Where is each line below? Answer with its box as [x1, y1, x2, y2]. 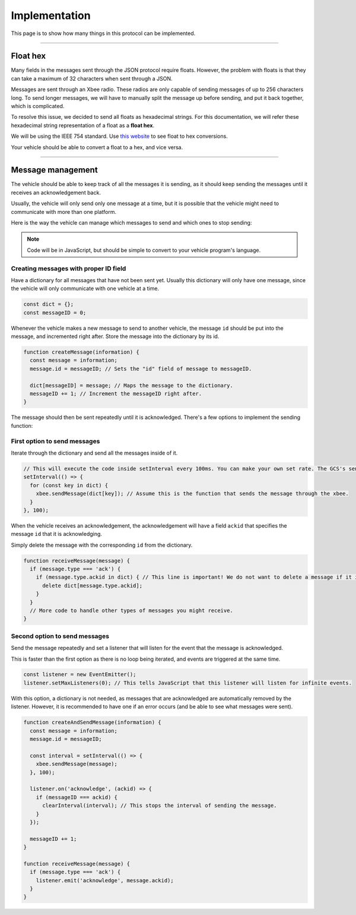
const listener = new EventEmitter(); [23, 671, 136, 678]
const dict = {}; [23, 301, 74, 308]
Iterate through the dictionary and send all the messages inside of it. [11, 449, 178, 456]
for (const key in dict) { [30, 482, 109, 488]
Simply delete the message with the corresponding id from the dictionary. [11, 541, 193, 548]
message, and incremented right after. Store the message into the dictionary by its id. [11, 333, 220, 340]
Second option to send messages [11, 632, 110, 640]
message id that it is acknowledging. [11, 531, 102, 538]
